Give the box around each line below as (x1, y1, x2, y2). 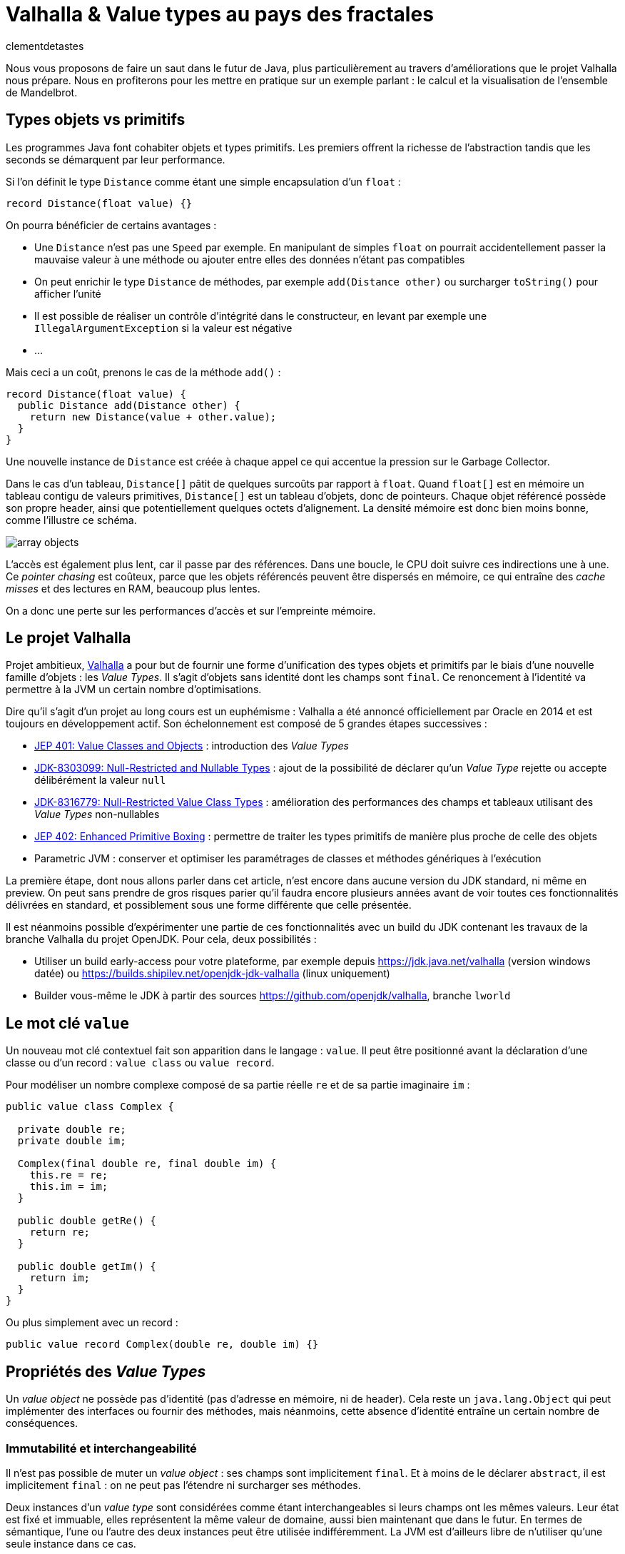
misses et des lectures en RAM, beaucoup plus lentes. (6, 582, 260, 595)
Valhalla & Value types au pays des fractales (6, 2, 434, 26)
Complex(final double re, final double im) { (17, 1158, 277, 1170)
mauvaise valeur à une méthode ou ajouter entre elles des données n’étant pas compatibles (34, 253, 465, 266)
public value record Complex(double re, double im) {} (6, 1338, 319, 1351)
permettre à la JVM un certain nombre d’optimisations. (6, 683, 262, 696)
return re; (29, 1226, 91, 1238)
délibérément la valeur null (34, 774, 166, 787)
